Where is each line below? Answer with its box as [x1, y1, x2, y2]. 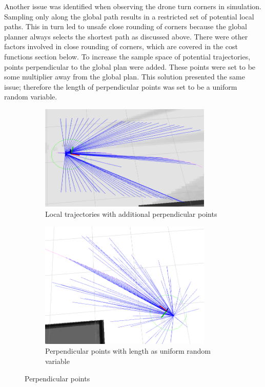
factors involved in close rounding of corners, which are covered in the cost [4, 41, 238, 52]
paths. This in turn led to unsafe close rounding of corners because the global [4, 21, 247, 32]
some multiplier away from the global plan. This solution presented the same [4, 71, 245, 82]
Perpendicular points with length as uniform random [45, 345, 211, 356]
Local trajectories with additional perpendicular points [45, 209, 217, 219]
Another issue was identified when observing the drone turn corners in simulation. [4, 1, 261, 11]
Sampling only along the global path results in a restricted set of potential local [4, 11, 254, 22]
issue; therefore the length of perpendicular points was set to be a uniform [4, 81, 237, 92]
